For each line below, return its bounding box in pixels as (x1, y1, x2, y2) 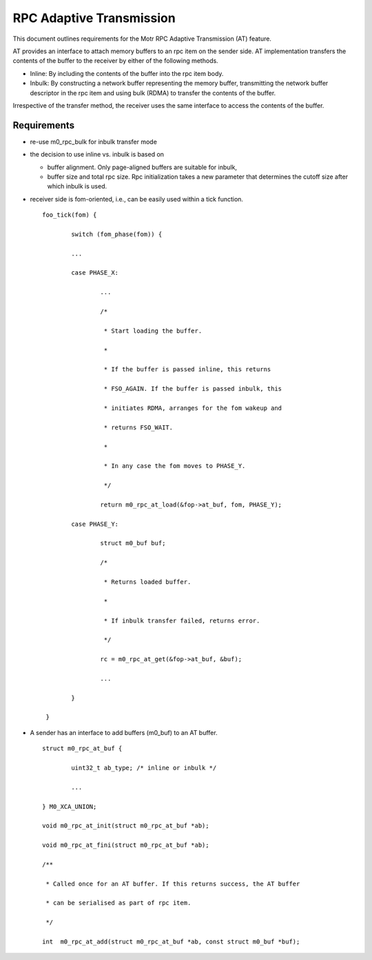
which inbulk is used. (47, 182, 107, 190)
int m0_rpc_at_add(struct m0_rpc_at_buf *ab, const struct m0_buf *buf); (42, 938, 300, 946)
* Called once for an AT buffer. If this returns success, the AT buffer (45, 880, 300, 888)
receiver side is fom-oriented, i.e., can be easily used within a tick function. (30, 195, 244, 203)
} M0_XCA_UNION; (42, 803, 97, 810)
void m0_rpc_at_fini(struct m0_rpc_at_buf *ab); (42, 841, 209, 849)
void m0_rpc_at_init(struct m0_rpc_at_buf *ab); (42, 822, 209, 830)
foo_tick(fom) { (42, 211, 97, 219)
